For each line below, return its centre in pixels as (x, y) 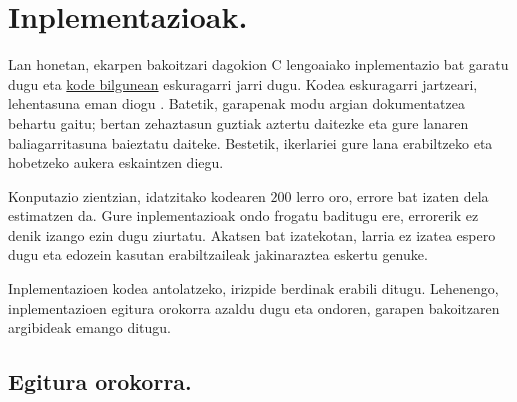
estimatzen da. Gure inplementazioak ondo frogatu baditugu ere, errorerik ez (243, 215)
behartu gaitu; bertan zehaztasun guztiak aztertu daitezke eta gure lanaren (238, 122)
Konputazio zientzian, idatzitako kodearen (137, 195)
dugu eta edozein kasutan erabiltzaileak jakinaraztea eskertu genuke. (218, 254)
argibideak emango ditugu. (90, 327)
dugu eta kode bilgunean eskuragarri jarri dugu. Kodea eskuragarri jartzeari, (243, 83)
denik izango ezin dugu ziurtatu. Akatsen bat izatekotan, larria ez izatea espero (252, 234)
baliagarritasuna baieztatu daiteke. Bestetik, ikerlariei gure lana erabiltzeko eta (250, 142)
